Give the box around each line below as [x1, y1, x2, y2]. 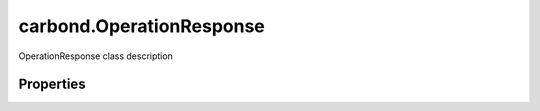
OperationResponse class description [18, 50, 174, 62]
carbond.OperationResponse [18, 15, 265, 37]
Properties [18, 76, 86, 93]
